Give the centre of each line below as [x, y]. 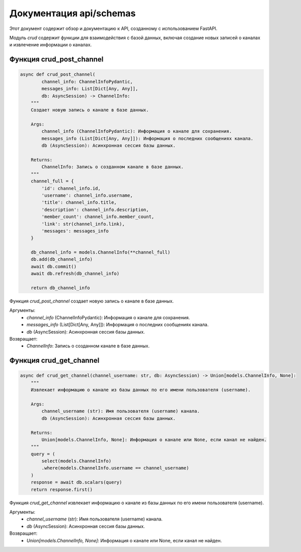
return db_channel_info [60, 288]
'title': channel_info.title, [79, 203]
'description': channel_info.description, [95, 209]
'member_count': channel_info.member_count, [98, 217]
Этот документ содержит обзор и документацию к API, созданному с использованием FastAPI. [113, 28]
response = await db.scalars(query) [76, 482]
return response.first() [62, 489]
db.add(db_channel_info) [62, 259]
